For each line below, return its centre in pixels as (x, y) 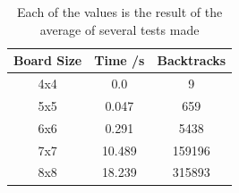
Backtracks (192, 60)
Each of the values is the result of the (120, 12)
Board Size (48, 60)
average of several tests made (119, 29)
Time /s (119, 60)
